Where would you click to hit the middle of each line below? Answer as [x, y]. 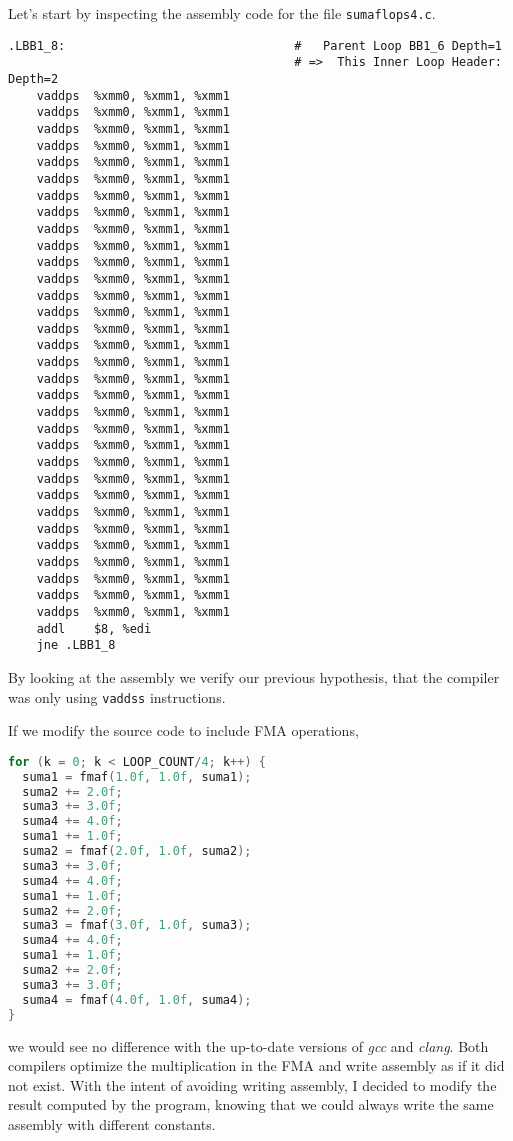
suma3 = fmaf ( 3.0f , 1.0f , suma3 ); [137, 925]
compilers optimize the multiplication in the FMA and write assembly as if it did [256, 1065]
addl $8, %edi [94, 628]
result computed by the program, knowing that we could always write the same [251, 1104]
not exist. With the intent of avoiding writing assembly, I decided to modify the [252, 1084]
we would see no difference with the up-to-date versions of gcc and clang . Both [248, 1045]
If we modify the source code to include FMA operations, [183, 730]
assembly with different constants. [112, 1123]
